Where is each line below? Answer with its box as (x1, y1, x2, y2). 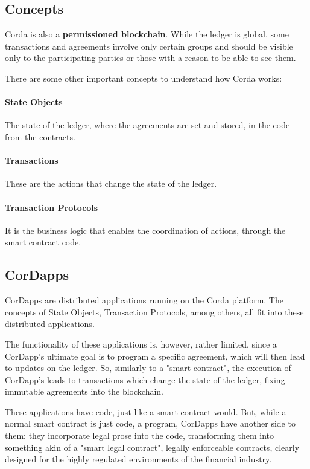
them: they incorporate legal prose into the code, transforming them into (5, 429, 274, 442)
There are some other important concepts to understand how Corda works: (5, 71, 282, 84)
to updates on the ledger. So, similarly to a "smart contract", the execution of (5, 361, 291, 374)
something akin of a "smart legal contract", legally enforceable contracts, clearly (5, 441, 300, 453)
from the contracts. (5, 130, 75, 143)
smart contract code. (5, 236, 81, 248)
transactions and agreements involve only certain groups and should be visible (5, 39, 293, 52)
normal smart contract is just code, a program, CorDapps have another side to (5, 417, 296, 430)
